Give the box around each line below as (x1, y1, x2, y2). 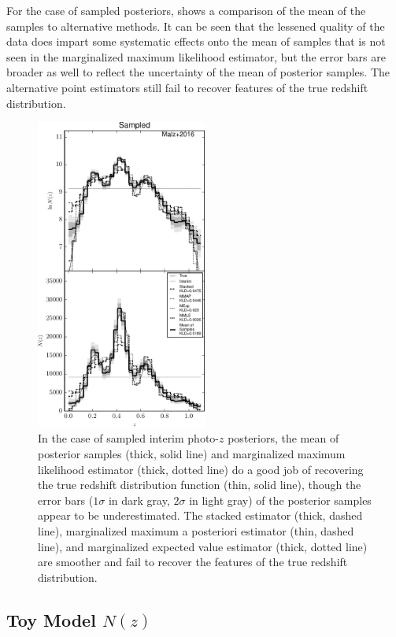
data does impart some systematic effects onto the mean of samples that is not (6, 33, 386, 50)
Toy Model (6, 607, 96, 631)
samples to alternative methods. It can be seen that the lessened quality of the (6, 17, 385, 34)
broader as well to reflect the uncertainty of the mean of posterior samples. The (6, 64, 390, 80)
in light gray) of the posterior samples (189, 491, 372, 508)
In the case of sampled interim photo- (38, 430, 220, 446)
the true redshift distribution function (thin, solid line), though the (38, 476, 361, 493)
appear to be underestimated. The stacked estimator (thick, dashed (38, 507, 363, 524)
